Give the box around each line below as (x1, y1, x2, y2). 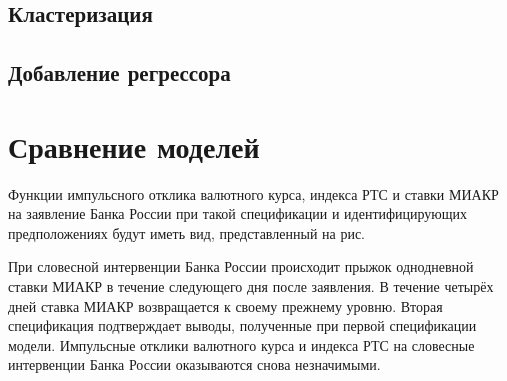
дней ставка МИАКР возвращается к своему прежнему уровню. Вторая (8, 295, 443, 316)
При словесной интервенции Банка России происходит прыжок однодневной (8, 256, 474, 277)
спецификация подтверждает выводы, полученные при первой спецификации (8, 315, 477, 336)
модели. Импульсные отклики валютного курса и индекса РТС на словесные (8, 334, 475, 355)
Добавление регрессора (8, 57, 231, 88)
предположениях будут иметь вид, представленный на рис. (8, 222, 365, 243)
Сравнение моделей (8, 125, 260, 166)
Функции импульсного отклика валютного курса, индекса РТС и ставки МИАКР (8, 183, 499, 204)
